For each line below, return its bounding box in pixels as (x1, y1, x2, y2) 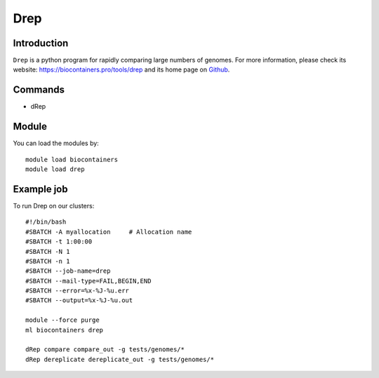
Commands (13, 84, 65, 96)
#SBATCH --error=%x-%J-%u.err (25, 287, 130, 295)
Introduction (13, 37, 69, 49)
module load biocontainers (25, 155, 119, 163)
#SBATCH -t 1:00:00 (25, 238, 93, 245)
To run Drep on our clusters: (13, 201, 95, 210)
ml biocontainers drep (25, 326, 104, 334)
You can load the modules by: (13, 139, 100, 147)
